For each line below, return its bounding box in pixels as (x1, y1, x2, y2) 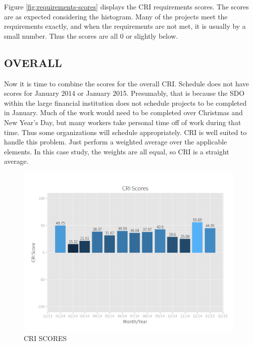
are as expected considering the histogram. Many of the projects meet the (4, 11, 228, 21)
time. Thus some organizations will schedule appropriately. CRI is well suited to (4, 127, 247, 137)
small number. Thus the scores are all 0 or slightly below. (4, 30, 178, 41)
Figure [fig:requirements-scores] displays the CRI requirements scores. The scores (4, 1, 249, 11)
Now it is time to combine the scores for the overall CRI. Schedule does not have (4, 78, 249, 88)
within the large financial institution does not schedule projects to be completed (4, 97, 247, 108)
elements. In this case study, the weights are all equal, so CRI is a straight (4, 146, 229, 156)
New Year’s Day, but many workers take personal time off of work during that (4, 117, 241, 127)
